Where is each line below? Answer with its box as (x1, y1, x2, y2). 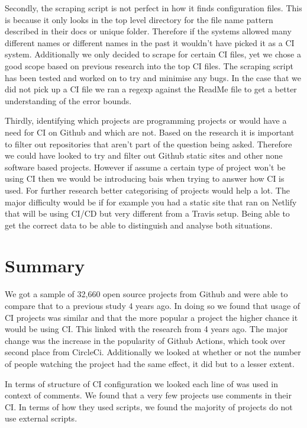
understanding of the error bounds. (5, 94, 132, 107)
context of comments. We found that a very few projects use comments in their (5, 389, 292, 401)
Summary (5, 253, 85, 278)
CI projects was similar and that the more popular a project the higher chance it (5, 311, 298, 323)
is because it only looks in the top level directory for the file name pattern (5, 13, 273, 25)
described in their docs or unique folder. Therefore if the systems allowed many (5, 25, 292, 37)
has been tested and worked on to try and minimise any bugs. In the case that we (5, 71, 301, 83)
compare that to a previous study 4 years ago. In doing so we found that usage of (5, 300, 300, 311)
